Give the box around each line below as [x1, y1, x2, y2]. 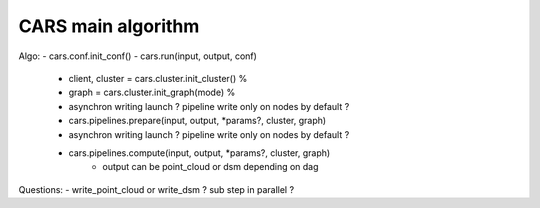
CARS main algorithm [18, 15, 200, 37]
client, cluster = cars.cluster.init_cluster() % [68, 72, 248, 84]
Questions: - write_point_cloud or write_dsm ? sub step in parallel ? [18, 183, 295, 195]
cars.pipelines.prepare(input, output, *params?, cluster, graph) [68, 115, 327, 127]
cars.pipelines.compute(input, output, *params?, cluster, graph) [68, 146, 331, 159]
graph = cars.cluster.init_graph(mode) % [68, 86, 236, 99]
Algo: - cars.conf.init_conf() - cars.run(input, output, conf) [18, 50, 257, 62]
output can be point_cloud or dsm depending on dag [102, 161, 319, 173]
